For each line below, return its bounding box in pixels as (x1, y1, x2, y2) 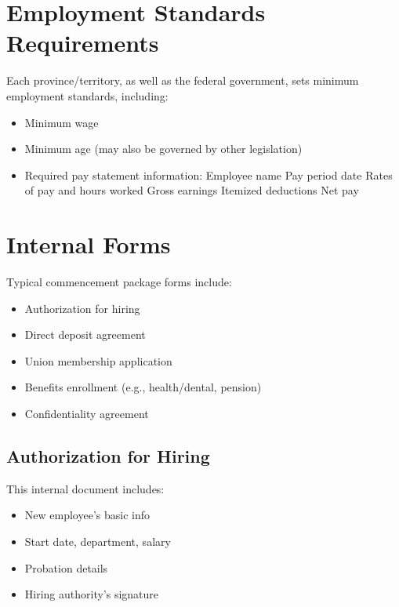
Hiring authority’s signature (24, 586, 159, 602)
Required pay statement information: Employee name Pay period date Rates (24, 166, 393, 183)
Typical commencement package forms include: (6, 274, 232, 289)
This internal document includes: (6, 480, 165, 496)
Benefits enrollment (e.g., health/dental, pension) (24, 379, 262, 395)
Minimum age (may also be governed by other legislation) (24, 140, 303, 157)
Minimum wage (24, 114, 99, 130)
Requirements (6, 27, 159, 59)
